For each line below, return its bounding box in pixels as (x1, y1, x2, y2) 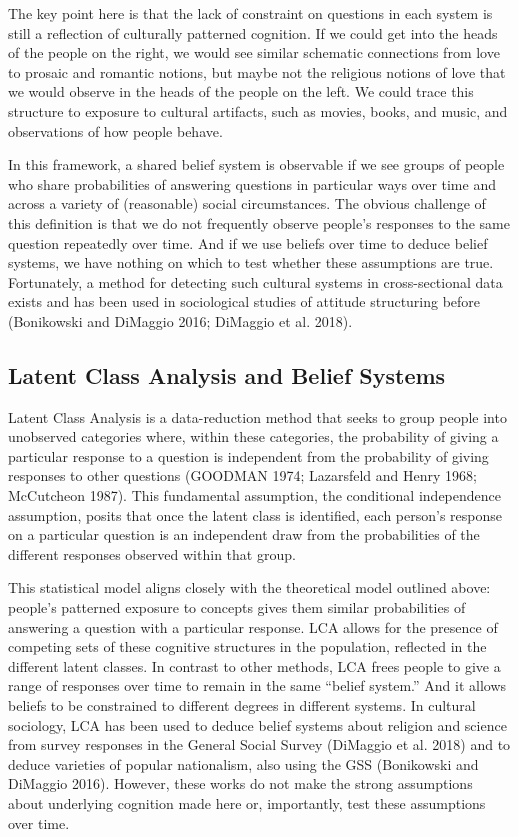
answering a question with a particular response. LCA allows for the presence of (8, 616, 498, 637)
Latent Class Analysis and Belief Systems (8, 359, 446, 390)
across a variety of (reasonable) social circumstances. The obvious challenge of (8, 193, 486, 214)
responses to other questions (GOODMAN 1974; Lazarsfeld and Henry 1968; (8, 465, 477, 486)
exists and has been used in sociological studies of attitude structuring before (8, 291, 481, 312)
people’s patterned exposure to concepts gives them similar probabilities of (8, 597, 466, 618)
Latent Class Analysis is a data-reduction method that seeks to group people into (8, 406, 507, 427)
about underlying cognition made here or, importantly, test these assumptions (8, 792, 486, 813)
